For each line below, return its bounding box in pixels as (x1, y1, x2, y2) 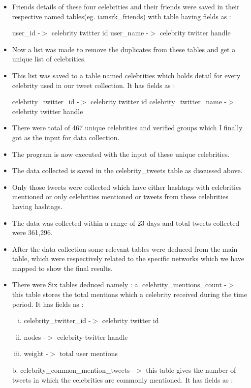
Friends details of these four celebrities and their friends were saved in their (12, 1, 240, 11)
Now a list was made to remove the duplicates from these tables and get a (12, 44, 236, 54)
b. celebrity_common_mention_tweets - (12, 365, 134, 375)
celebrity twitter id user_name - (51, 28, 149, 38)
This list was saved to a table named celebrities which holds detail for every (12, 70, 241, 80)
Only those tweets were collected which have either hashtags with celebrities (12, 181, 242, 192)
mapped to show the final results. (12, 263, 113, 273)
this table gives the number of (146, 365, 236, 375)
